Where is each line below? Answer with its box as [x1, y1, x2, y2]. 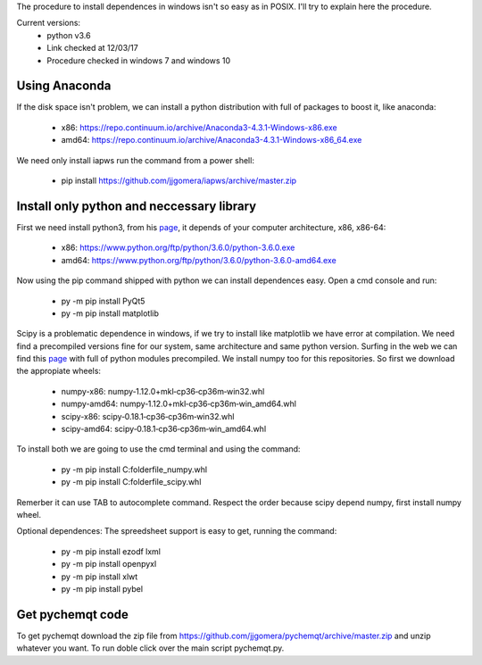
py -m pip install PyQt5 [61, 295, 145, 306]
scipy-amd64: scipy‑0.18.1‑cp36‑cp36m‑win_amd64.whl [61, 424, 267, 435]
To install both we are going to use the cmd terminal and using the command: [16, 444, 301, 454]
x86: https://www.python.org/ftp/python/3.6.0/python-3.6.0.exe [61, 242, 295, 254]
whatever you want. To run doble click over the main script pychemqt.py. [16, 643, 285, 653]
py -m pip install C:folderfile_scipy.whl [61, 477, 202, 487]
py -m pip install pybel [61, 583, 143, 594]
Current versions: [16, 18, 80, 29]
